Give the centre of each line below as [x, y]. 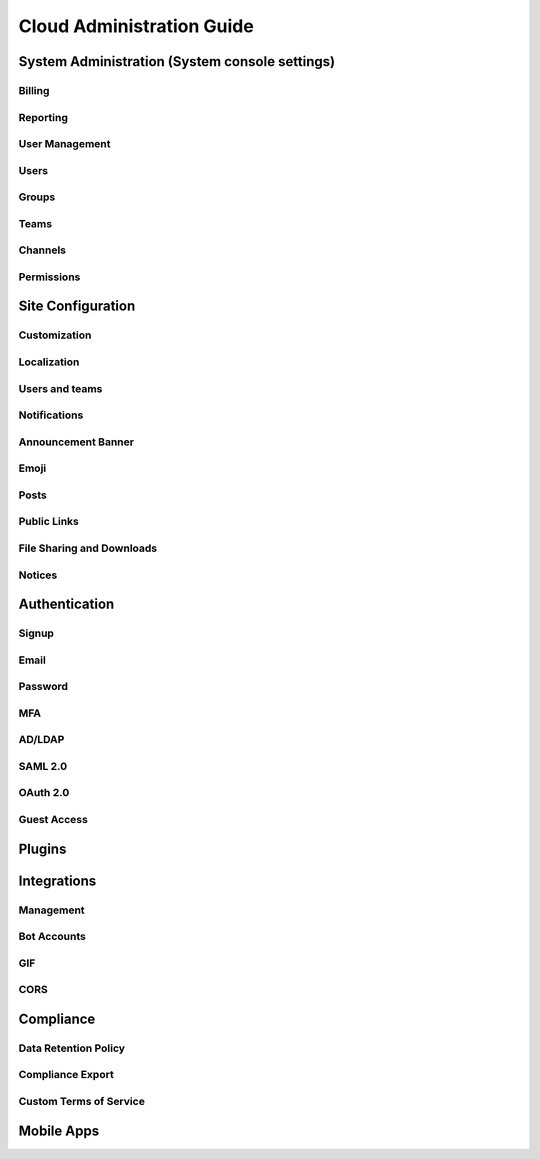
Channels [42, 250]
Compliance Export [66, 1075]
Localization [49, 362]
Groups [37, 197]
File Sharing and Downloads [88, 548]
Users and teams [60, 388]
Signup [36, 633]
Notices [38, 575]
